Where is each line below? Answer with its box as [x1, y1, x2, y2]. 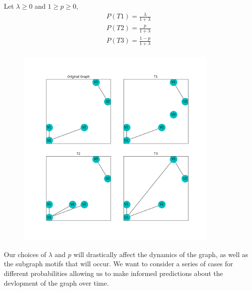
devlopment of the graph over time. [4, 277, 109, 288]
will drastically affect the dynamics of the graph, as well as [73, 249, 248, 259]
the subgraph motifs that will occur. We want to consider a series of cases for [4, 259, 233, 269]
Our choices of [4, 249, 47, 259]
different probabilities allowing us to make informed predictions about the [4, 268, 223, 278]
